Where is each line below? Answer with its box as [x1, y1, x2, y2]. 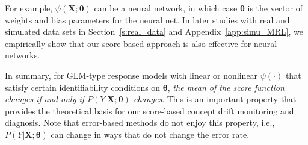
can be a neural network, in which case [94, 2, 238, 14]
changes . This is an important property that [133, 93, 297, 105]
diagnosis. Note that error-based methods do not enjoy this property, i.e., [5, 116, 275, 129]
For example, [5, 2, 53, 14]
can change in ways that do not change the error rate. [51, 128, 250, 140]
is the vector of [247, 2, 303, 14]
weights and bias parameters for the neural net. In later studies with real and [5, 13, 290, 26]
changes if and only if [5, 93, 85, 105]
